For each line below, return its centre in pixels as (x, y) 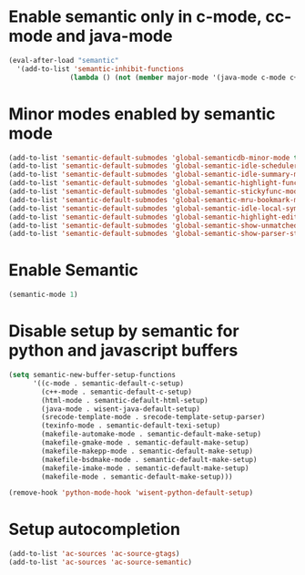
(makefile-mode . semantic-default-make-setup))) (137, 477)
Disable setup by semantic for (124, 331)
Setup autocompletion (95, 529)
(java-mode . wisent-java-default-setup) (121, 409)
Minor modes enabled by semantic (142, 113)
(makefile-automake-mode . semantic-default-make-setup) (151, 435)
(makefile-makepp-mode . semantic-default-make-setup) (147, 451)
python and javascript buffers (123, 350)
